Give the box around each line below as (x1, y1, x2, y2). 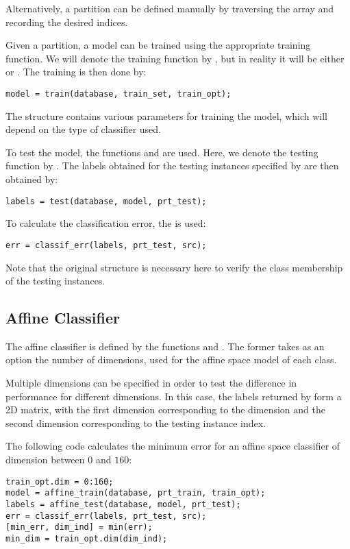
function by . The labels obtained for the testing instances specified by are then (5, 158, 339, 173)
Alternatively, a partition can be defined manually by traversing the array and (5, 1, 334, 15)
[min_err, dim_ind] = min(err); (5, 522, 153, 533)
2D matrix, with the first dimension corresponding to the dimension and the (5, 402, 325, 417)
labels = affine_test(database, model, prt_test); (5, 499, 241, 509)
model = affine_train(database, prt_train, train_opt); (5, 488, 266, 498)
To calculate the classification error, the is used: (5, 216, 206, 230)
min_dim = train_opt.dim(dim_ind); (5, 533, 168, 544)
